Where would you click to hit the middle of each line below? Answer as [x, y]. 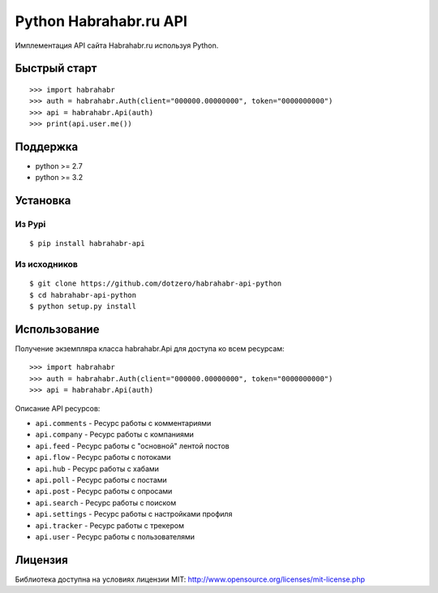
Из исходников [47, 264]
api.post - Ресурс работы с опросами [104, 492]
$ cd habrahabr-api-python [83, 295]
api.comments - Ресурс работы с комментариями [123, 423]
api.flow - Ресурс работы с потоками [103, 458]
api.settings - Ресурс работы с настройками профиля [134, 514]
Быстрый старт [56, 69]
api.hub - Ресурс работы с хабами [97, 468]
